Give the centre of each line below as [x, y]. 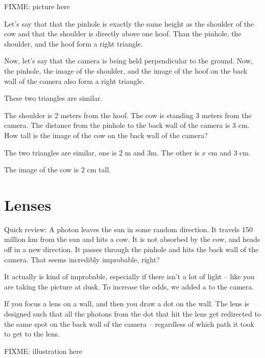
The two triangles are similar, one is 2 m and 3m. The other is [102, 152]
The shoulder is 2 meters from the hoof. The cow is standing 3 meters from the [128, 115]
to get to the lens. [32, 334]
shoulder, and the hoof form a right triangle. [74, 43]
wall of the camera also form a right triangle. [74, 81]
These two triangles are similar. [53, 98]
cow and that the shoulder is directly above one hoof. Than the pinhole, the [123, 33]
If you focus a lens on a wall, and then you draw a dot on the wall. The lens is [127, 304]
